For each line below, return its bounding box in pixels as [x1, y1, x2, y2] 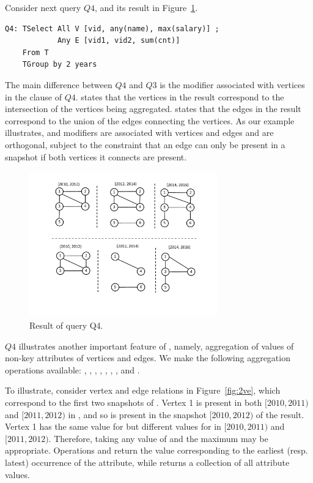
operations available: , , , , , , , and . [5, 363, 140, 376]
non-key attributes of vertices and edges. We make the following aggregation [5, 351, 290, 364]
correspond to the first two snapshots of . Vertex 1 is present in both [5, 395, 262, 408]
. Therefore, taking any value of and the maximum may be [48, 432, 268, 444]
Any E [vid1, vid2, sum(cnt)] [57, 36, 180, 45]
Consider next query [5, 1, 81, 13]
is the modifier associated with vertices [160, 78, 305, 91]
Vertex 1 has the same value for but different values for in [5, 420, 221, 433]
